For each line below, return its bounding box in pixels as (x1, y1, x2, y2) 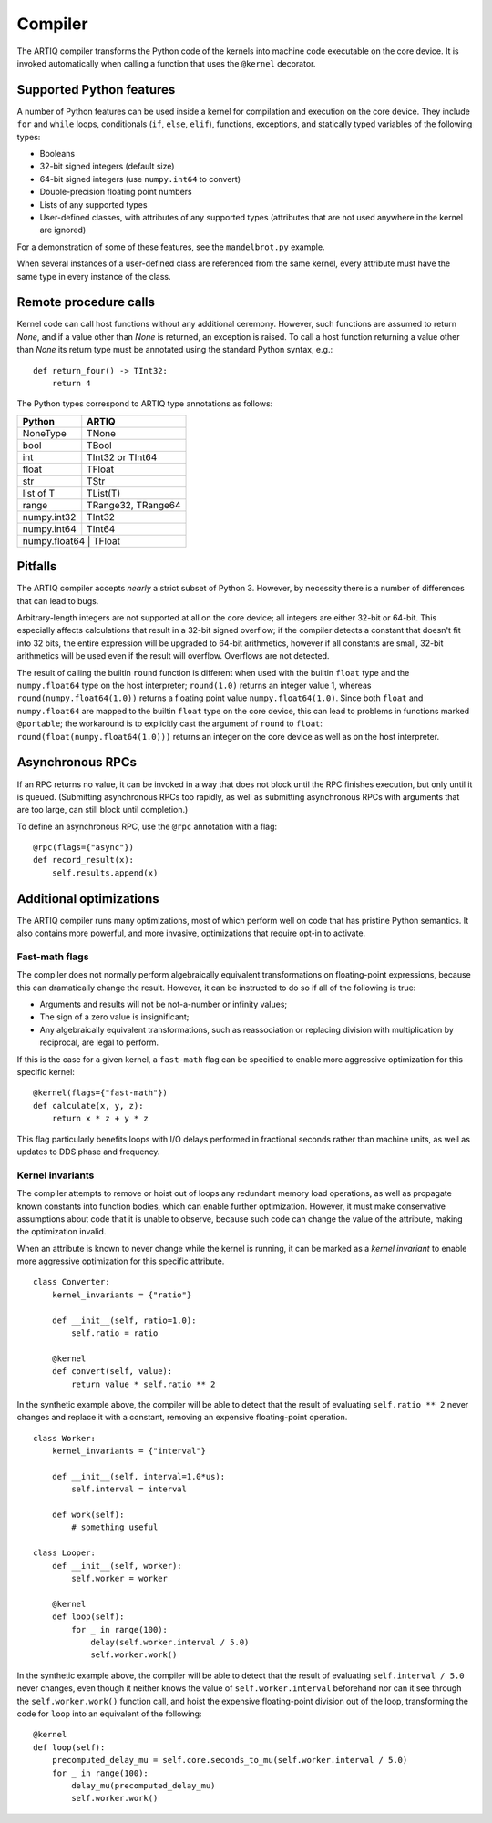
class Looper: (33, 1548, 96, 1558)
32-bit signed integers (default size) (39, 160, 175, 172)
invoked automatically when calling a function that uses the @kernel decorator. (16, 57, 316, 68)
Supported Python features (16, 82, 176, 97)
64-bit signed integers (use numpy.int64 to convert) (39, 173, 241, 184)
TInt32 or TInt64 (87, 451, 158, 464)
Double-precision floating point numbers (39, 187, 192, 198)
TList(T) (87, 486, 121, 499)
